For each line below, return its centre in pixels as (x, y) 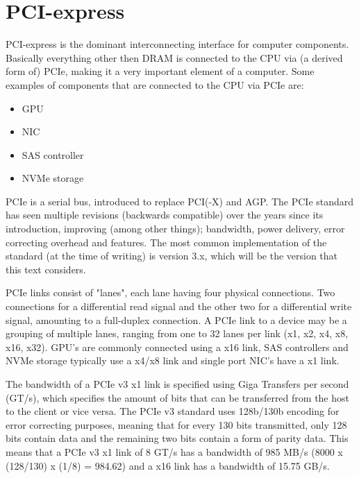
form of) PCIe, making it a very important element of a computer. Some (160, 71)
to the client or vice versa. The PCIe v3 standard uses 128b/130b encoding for (173, 411)
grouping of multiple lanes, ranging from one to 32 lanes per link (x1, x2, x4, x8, (177, 333)
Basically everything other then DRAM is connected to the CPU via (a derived (174, 57)
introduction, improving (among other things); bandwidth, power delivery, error (175, 229)
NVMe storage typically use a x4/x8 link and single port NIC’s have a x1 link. (173, 360)
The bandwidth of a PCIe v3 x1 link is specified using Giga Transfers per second (177, 384)
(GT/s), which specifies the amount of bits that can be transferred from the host (177, 397)
